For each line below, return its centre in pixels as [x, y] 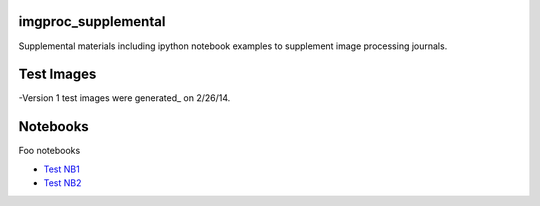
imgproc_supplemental [92, 21]
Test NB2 [62, 183]
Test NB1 [61, 169]
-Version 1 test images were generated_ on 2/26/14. [124, 98]
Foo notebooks [49, 151]
